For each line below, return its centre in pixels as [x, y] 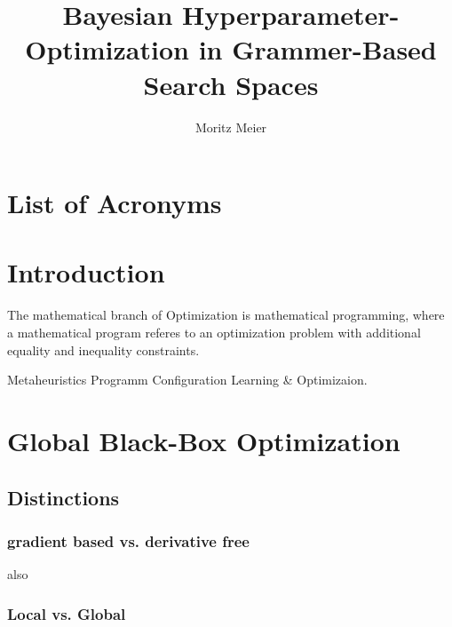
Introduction [86, 272]
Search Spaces [231, 84]
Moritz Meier [231, 127]
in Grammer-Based [317, 49]
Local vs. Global [67, 613]
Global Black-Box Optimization [204, 440]
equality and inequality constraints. [103, 349]
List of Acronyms [115, 203]
